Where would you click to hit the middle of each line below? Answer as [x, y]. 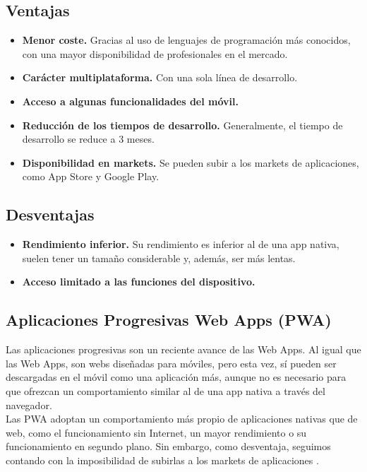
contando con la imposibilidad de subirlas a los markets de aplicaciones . [162, 460]
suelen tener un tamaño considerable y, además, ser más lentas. [159, 258]
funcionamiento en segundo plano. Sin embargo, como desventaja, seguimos [168, 446]
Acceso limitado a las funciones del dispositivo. [139, 282]
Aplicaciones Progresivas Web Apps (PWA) [169, 320]
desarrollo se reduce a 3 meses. [88, 139]
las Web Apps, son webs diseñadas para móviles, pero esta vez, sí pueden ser [171, 363]
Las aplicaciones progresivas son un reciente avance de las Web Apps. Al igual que [183, 349]
